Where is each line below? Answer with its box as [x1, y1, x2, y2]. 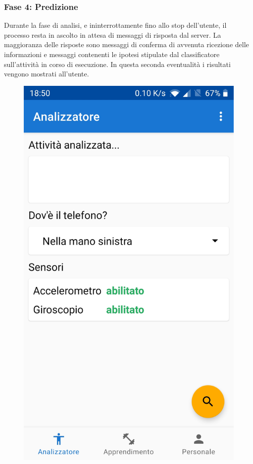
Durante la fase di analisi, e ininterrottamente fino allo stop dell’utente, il [4, 20, 227, 30]
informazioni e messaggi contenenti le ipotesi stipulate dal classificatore [4, 49, 220, 59]
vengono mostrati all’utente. [4, 68, 89, 79]
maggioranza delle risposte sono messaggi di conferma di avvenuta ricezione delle [4, 39, 249, 50]
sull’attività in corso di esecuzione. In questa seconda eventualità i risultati [4, 59, 231, 69]
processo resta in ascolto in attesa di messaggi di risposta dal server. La [4, 29, 221, 40]
